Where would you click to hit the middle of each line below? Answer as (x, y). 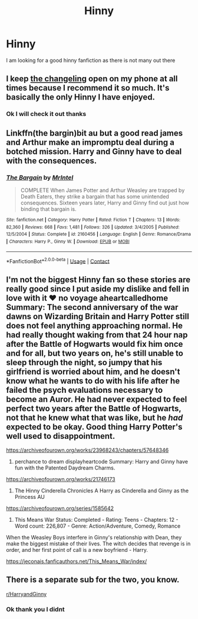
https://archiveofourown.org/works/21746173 (61, 479)
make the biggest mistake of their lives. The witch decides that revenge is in (98, 544)
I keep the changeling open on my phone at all (92, 79)
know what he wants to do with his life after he (93, 381)
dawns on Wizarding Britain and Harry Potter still (98, 316)
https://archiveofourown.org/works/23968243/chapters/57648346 (88, 450)
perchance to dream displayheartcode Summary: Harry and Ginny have (101, 462)
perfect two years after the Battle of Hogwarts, (94, 408)
